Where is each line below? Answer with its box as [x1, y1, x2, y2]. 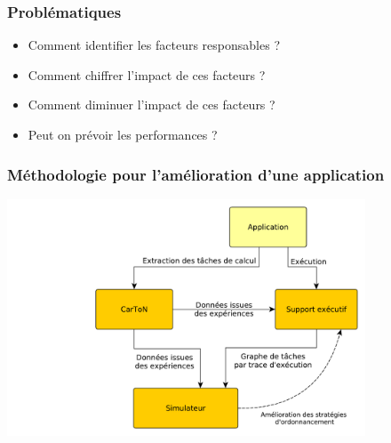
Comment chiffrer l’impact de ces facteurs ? [28, 65, 266, 84]
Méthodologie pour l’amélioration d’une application [7, 163, 385, 185]
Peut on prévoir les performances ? [28, 125, 218, 143]
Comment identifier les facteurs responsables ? [28, 36, 280, 54]
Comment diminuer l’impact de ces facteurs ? [28, 95, 275, 114]
